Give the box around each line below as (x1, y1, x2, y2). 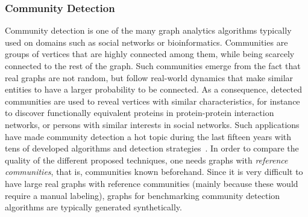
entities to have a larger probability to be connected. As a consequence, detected (5, 83, 303, 96)
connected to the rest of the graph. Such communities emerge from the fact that (5, 60, 301, 72)
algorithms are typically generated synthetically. (5, 201, 182, 213)
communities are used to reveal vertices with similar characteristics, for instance (5, 94, 300, 107)
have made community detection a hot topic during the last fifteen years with (5, 130, 292, 142)
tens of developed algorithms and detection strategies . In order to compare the (5, 142, 299, 154)
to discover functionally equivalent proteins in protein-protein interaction (5, 106, 274, 119)
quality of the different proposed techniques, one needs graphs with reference (5, 153, 288, 166)
